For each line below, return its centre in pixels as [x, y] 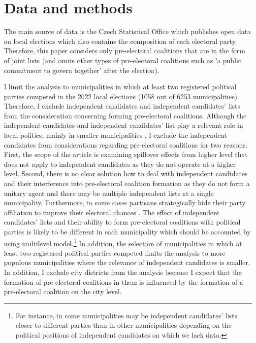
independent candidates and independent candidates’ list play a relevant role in [124, 125]
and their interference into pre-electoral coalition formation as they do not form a [127, 183]
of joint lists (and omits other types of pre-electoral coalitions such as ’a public [123, 60]
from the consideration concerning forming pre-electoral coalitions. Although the [125, 115]
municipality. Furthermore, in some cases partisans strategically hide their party [125, 203]
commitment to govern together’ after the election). [82, 70]
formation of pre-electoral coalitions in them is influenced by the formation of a [124, 282]
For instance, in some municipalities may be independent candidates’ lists [127, 315]
